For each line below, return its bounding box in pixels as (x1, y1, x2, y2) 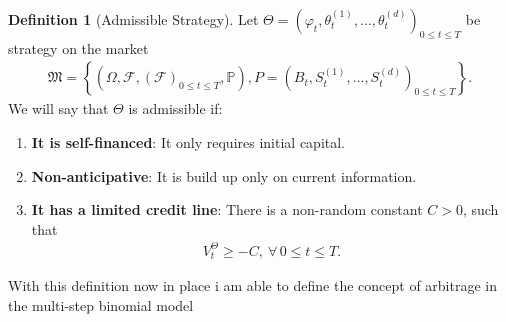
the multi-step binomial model (8, 294, 194, 315)
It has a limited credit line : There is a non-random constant (31, 199, 423, 220)
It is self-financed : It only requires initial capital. (31, 132, 346, 153)
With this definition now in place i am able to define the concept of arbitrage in (8, 275, 498, 296)
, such (462, 199, 499, 220)
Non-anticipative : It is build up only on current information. (31, 165, 417, 186)
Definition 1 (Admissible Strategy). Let (8, 9, 259, 29)
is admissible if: (128, 98, 223, 119)
